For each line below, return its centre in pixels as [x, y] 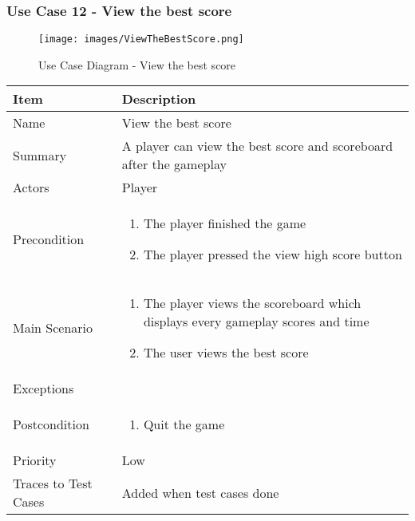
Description [159, 99]
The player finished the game [225, 223]
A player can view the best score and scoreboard [257, 146]
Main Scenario [53, 328]
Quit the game [184, 424]
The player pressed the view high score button [273, 255]
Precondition [49, 239]
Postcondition [51, 424]
